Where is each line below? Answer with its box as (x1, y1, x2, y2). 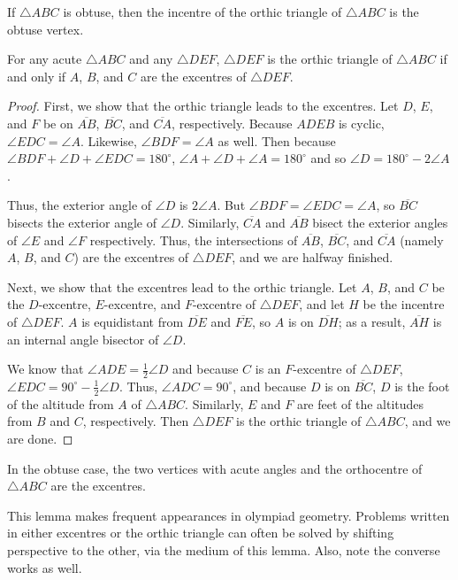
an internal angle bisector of (7, 329, 159, 348)
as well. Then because (218, 131, 336, 150)
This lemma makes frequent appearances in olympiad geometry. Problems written (7, 506, 450, 524)
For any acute (7, 50, 82, 68)
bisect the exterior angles (312, 213, 448, 231)
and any (129, 50, 173, 68)
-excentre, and (103, 295, 181, 313)
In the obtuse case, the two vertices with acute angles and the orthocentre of (7, 459, 423, 477)
